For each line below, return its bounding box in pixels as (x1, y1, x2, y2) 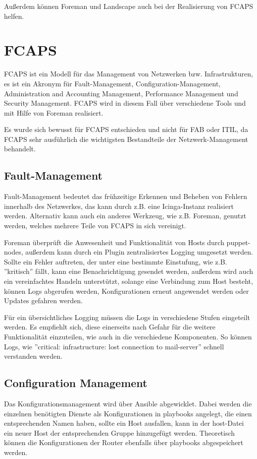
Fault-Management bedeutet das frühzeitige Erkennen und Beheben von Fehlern (4, 191, 248, 201)
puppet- (226, 237, 251, 247)
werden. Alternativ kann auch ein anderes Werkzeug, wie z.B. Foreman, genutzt (4, 210, 247, 221)
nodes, (4, 247, 23, 257)
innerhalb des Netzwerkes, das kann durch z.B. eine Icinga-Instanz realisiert (4, 200, 234, 211)
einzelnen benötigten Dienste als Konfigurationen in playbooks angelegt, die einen (4, 408, 252, 418)
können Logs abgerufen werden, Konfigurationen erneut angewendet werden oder (4, 285, 249, 296)
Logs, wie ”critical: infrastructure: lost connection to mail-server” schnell (4, 341, 224, 351)
